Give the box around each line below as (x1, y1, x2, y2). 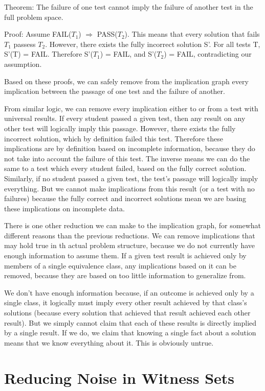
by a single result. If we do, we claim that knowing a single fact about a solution (4, 327, 256, 338)
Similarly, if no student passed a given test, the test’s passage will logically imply (4, 173, 258, 183)
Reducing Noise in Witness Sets (4, 367, 235, 388)
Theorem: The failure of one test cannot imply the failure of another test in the (4, 2, 253, 12)
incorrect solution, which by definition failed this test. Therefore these (4, 133, 223, 143)
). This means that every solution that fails (124, 29, 260, 39)
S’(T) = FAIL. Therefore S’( (4, 48, 93, 59)
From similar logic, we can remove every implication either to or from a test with (4, 103, 258, 113)
